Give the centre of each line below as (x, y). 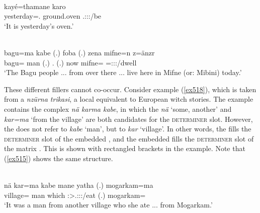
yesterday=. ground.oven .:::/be (53, 16)
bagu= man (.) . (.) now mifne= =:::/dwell (70, 62)
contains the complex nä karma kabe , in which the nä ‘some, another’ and (118, 109)
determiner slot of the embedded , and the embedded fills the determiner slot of (129, 138)
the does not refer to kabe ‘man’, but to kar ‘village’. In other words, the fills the (128, 129)
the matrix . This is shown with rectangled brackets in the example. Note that (125, 148)
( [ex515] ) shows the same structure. (59, 158)
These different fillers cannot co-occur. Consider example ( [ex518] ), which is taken (130, 89)
